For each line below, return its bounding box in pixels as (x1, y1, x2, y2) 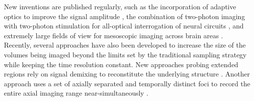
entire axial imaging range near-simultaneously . (4, 88, 149, 98)
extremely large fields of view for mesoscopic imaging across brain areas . (4, 30, 223, 40)
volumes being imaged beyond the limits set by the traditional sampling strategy (4, 49, 247, 59)
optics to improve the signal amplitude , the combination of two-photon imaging (4, 11, 245, 21)
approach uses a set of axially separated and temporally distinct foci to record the (4, 78, 251, 88)
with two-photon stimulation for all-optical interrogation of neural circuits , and (4, 21, 244, 31)
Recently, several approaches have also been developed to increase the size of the (4, 40, 246, 50)
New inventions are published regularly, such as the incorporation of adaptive (4, 1, 236, 11)
